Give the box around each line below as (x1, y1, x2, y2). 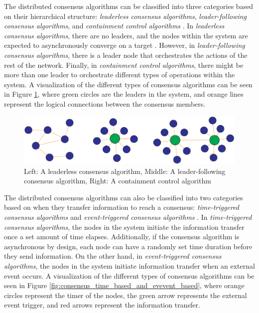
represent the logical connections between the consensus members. (4, 98, 206, 109)
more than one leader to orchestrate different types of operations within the (4, 69, 235, 80)
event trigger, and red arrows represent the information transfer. (4, 300, 200, 310)
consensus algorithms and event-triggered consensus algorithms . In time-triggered (4, 211, 252, 222)
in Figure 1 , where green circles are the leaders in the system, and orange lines (4, 89, 244, 99)
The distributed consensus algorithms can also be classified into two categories (4, 192, 243, 202)
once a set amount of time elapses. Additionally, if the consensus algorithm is (4, 231, 240, 242)
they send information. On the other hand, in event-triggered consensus (4, 251, 222, 261)
